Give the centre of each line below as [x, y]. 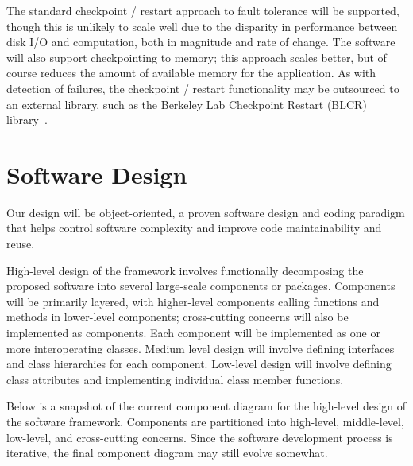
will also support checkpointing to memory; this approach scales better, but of [197, 57]
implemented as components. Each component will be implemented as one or [193, 333]
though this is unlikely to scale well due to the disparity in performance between [202, 26]
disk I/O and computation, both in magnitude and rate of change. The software [201, 42]
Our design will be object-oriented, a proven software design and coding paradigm [206, 212]
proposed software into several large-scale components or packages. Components [201, 286]
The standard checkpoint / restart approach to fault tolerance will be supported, [203, 10]
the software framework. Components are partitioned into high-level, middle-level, [205, 421]
